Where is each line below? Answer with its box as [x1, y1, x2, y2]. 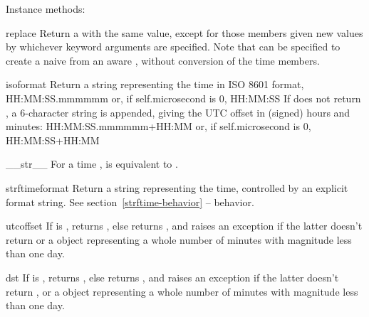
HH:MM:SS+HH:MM [6, 132, 100, 147]
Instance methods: [6, 1, 85, 16]
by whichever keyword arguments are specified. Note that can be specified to [6, 39, 341, 54]
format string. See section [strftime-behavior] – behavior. [6, 194, 254, 209]
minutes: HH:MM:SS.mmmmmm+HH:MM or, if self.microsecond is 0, [6, 119, 311, 134]
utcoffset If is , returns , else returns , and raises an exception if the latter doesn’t [6, 218, 363, 233]
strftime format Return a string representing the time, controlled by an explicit [6, 180, 348, 195]
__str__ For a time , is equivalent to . [6, 156, 178, 171]
